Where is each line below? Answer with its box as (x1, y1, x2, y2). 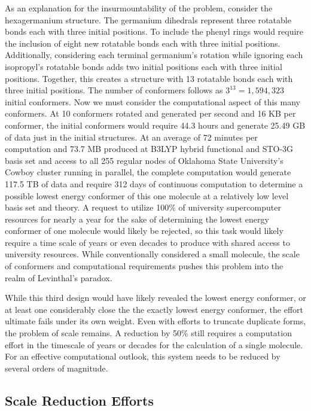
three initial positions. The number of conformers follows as (5, 84, 223, 96)
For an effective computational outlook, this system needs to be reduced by (5, 350, 280, 363)
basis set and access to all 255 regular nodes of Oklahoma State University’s (5, 154, 283, 166)
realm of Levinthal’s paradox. (5, 271, 112, 284)
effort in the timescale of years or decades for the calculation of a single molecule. (5, 338, 303, 351)
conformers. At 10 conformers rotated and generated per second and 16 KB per (5, 107, 296, 120)
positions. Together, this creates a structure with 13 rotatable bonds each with (5, 72, 293, 84)
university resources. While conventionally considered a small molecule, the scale (5, 248, 300, 260)
